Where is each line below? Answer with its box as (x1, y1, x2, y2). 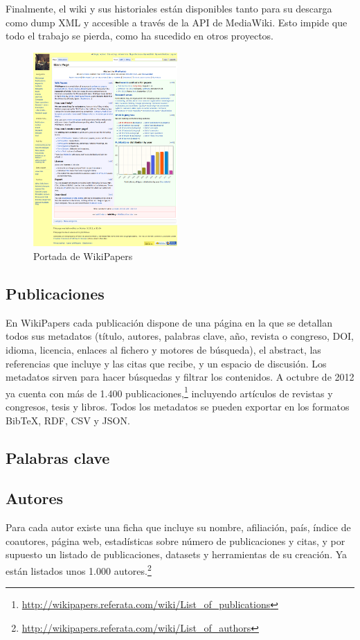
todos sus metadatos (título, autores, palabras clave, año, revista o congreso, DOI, (6, 329, 354, 343)
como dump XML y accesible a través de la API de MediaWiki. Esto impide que (6, 15, 348, 29)
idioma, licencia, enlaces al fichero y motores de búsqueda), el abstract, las (6, 342, 321, 356)
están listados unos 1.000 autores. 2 (6, 561, 152, 578)
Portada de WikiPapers (33, 248, 133, 263)
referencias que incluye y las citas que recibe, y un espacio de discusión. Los (6, 356, 327, 370)
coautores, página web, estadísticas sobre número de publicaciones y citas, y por (6, 533, 345, 548)
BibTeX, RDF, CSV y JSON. (6, 413, 130, 427)
